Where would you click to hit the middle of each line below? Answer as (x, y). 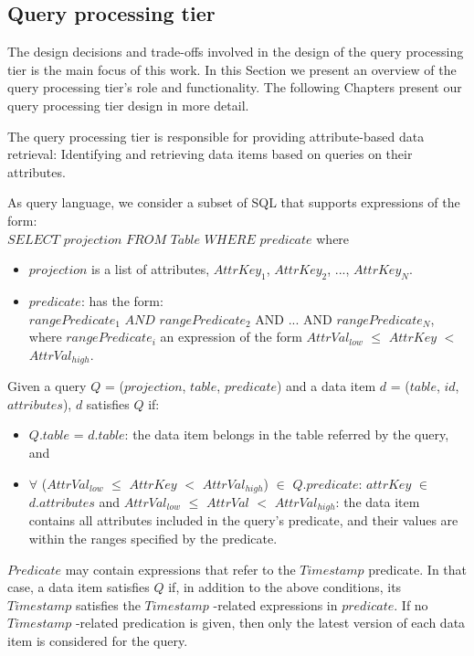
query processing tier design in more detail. (128, 105)
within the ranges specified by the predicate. (153, 539)
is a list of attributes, (151, 269)
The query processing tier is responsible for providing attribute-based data (216, 136)
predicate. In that (418, 569)
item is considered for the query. (98, 641)
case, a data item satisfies (79, 587)
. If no (411, 604)
